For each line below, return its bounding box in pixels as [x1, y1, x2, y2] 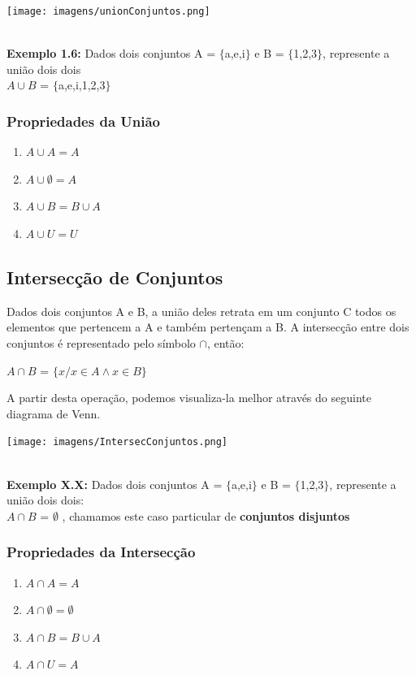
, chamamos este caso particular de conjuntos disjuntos [62, 507, 350, 524]
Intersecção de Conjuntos [6, 265, 223, 290]
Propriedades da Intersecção [6, 542, 196, 562]
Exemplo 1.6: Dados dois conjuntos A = [6, 45, 216, 62]
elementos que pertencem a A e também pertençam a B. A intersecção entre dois [6, 318, 409, 335]
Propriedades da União [6, 110, 160, 131]
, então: [206, 335, 245, 352]
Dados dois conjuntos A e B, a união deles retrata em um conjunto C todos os [6, 302, 396, 319]
